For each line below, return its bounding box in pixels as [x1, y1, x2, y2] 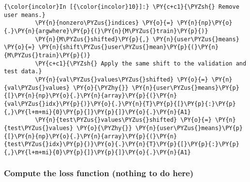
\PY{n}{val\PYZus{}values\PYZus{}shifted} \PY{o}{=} [35, 76, 208, 83]
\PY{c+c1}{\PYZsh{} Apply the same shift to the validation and [35, 60, 247, 67]
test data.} [4, 68, 42, 75]
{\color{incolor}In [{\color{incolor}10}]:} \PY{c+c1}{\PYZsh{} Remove [4, 3, 239, 10]
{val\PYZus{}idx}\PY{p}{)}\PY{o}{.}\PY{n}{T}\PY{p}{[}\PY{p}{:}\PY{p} [4, 100, 236, 107]
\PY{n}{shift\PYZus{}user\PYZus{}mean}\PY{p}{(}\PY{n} [38, 44, 219, 51]
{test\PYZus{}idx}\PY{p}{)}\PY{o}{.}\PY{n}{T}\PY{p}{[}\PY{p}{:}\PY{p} [4, 141, 239, 148]
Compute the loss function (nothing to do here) [4, 167, 194, 179]
